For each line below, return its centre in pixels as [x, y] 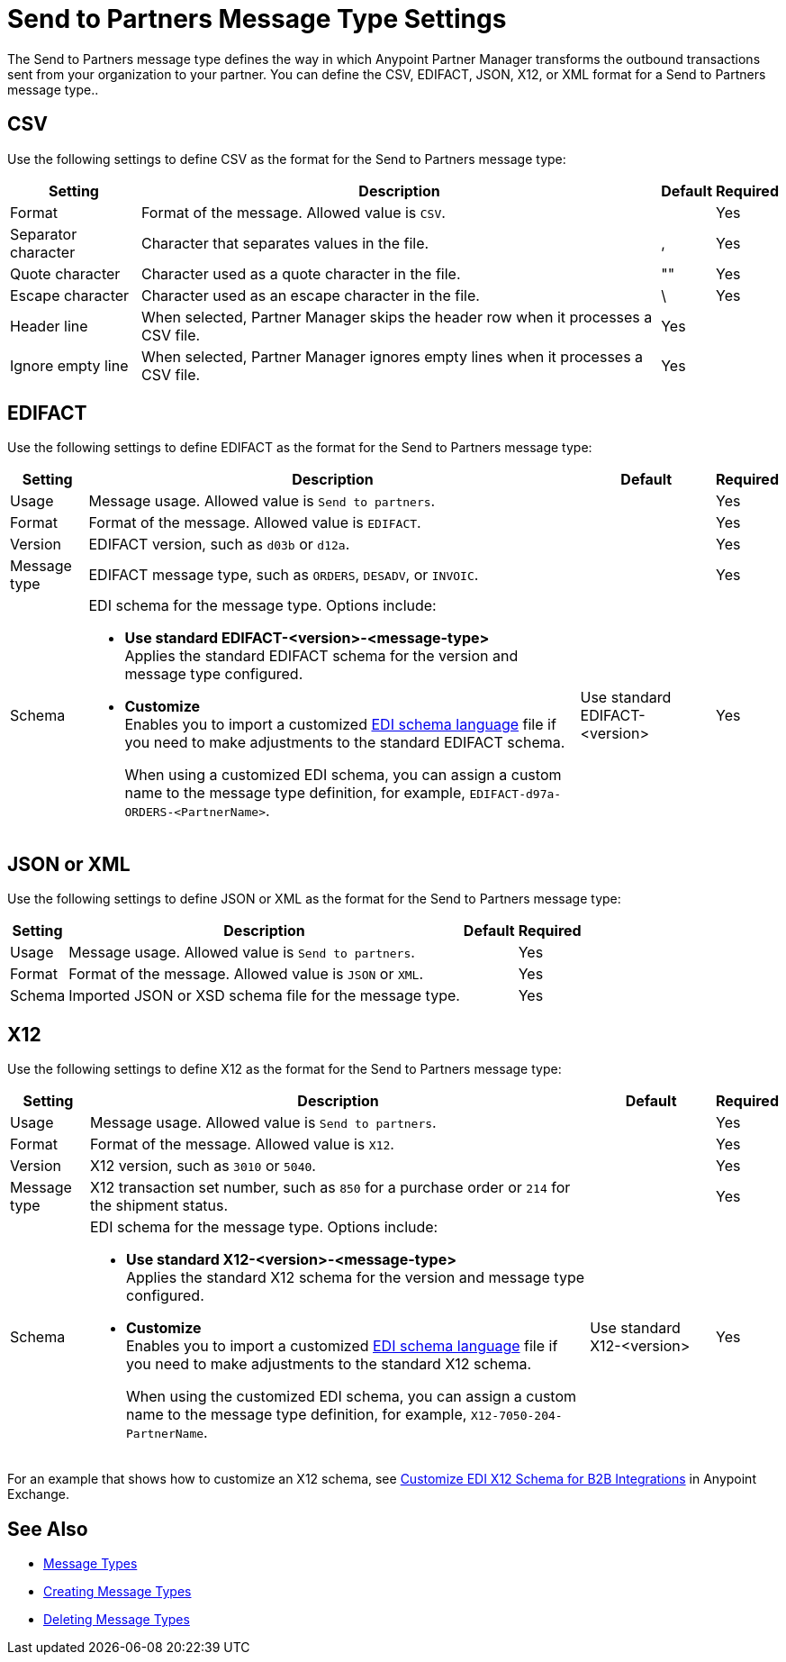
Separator [44, 234]
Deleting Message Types [117, 1619]
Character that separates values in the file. [285, 243]
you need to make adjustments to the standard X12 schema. [329, 1364]
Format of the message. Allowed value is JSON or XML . [246, 974]
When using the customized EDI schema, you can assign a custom [351, 1397]
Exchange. [38, 1494]
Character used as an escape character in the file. [310, 295]
